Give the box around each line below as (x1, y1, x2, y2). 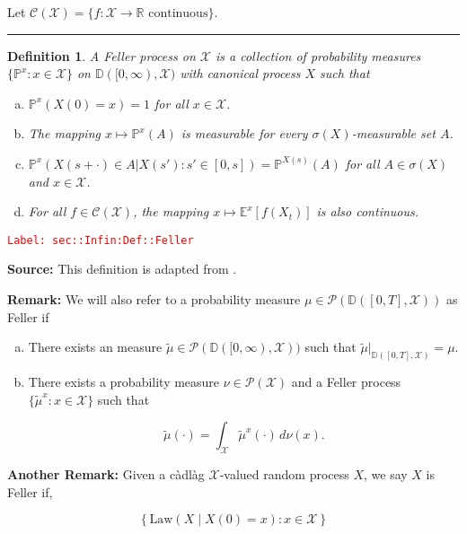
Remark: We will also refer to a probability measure (7, 290, 301, 308)
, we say (364, 465, 408, 484)
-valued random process (219, 465, 349, 484)
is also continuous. (316, 202, 419, 221)
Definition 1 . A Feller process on (7, 46, 196, 65)
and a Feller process (291, 372, 401, 391)
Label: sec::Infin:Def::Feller (7, 233, 194, 247)
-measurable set (351, 124, 436, 143)
